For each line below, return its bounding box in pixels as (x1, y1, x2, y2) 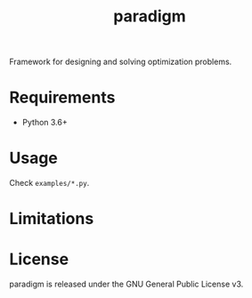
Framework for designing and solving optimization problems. (9, 56, 232, 68)
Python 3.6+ (21, 117, 69, 128)
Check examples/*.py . (9, 178, 90, 189)
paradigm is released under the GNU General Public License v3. (9, 278, 244, 290)
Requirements (9, 87, 116, 108)
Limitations (9, 209, 94, 229)
